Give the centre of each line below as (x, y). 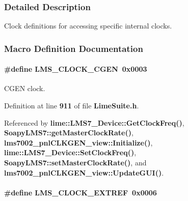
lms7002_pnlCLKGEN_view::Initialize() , (78, 142)
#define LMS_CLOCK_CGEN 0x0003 (76, 69)
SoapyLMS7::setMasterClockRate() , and (75, 163)
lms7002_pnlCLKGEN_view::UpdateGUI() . (84, 172)
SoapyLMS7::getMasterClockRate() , (69, 133)
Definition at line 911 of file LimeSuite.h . (72, 106)
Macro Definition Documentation (74, 48)
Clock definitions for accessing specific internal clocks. (88, 26)
